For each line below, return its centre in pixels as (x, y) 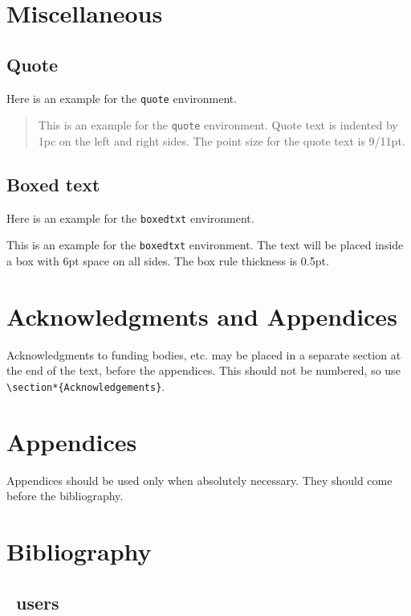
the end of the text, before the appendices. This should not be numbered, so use (203, 370)
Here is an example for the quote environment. (122, 98)
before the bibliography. (65, 496)
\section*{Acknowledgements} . (86, 386)
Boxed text (53, 184)
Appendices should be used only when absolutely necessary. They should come (199, 480)
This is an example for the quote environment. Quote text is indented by (218, 125)
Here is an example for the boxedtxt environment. (130, 218)
